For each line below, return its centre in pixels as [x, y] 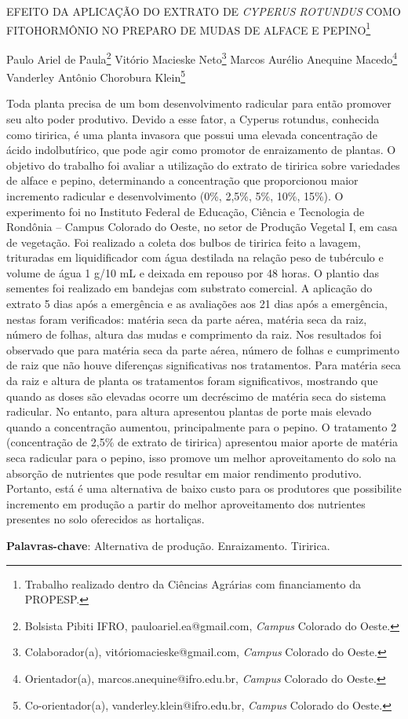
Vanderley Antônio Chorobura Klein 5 [96, 76]
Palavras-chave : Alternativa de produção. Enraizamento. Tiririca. [168, 545]
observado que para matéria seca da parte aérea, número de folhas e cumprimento [203, 349]
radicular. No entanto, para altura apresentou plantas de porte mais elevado [189, 411]
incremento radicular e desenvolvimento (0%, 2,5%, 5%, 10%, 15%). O [175, 195]
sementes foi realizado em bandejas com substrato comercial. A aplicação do [189, 288]
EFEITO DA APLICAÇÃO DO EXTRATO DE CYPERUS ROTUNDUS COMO [204, 11]
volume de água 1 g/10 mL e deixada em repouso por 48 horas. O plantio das [193, 272]
